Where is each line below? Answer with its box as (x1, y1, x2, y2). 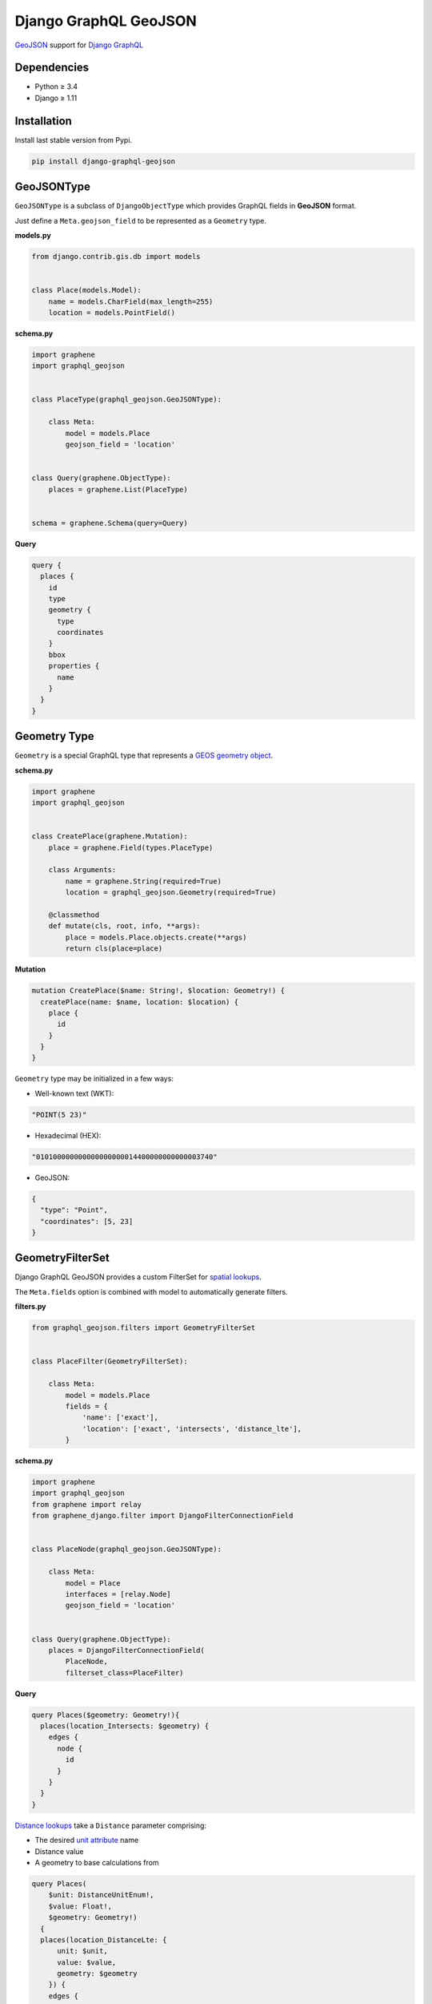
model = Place (65, 1578, 121, 1587)
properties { (48, 661, 100, 671)
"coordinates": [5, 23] (40, 1217, 134, 1226)
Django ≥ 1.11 (34, 93, 78, 103)
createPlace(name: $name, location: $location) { (40, 997, 239, 1006)
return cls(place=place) (65, 944, 163, 953)
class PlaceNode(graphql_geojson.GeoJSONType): (31, 1545, 222, 1554)
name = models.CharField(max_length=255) (48, 297, 214, 306)
